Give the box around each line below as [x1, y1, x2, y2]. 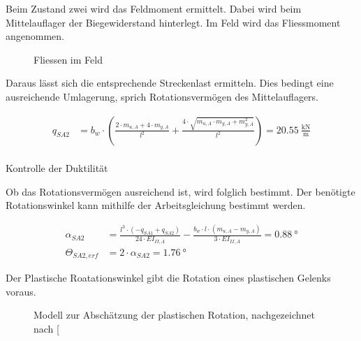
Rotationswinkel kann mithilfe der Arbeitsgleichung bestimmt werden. [6, 198, 306, 212]
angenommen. [6, 29, 64, 43]
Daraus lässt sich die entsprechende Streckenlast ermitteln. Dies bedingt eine [6, 75, 334, 90]
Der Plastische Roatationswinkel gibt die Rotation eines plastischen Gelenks [6, 270, 331, 285]
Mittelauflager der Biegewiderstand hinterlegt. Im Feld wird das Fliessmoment [6, 15, 341, 29]
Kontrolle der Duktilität [6, 161, 108, 175]
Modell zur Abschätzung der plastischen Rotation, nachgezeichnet [34, 307, 316, 322]
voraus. [6, 284, 36, 298]
